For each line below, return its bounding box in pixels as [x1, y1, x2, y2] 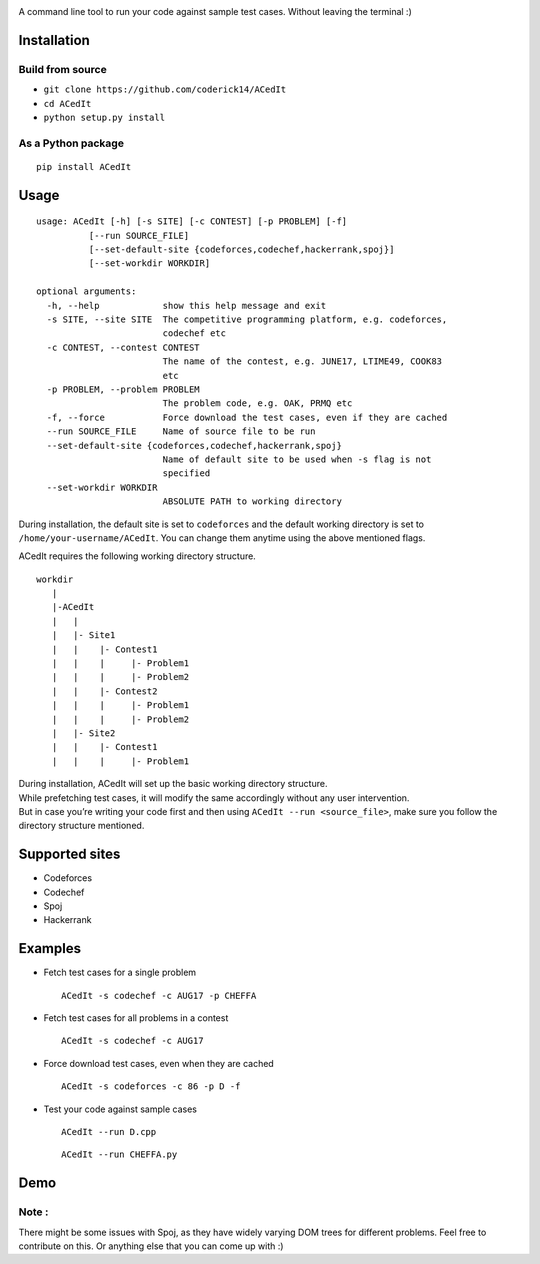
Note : [18, 1205, 49, 1219]
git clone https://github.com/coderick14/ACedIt [43, 84, 287, 95]
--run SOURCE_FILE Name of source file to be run [46, 426, 316, 437]
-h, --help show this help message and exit [46, 300, 327, 311]
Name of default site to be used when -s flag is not [162, 453, 432, 465]
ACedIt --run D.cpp [61, 1126, 157, 1138]
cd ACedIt [43, 98, 92, 109]
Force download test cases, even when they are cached [43, 1057, 274, 1069]
